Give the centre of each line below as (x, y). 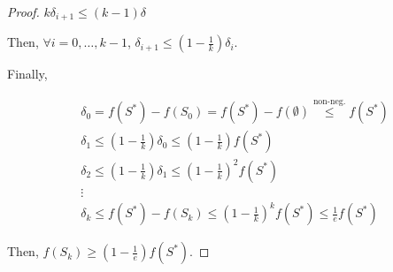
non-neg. (329, 101)
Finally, (27, 74)
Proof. (23, 11)
